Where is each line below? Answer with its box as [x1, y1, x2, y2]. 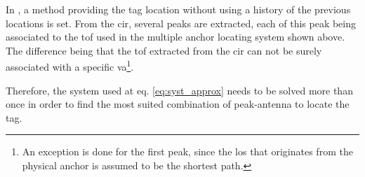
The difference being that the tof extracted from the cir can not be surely [6, 43, 322, 57]
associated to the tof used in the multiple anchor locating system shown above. [6, 29, 345, 44]
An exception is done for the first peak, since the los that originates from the [22, 144, 353, 159]
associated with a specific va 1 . [6, 57, 134, 74]
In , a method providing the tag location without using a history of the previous [6, 2, 351, 16]
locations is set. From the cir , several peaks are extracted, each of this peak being [6, 15, 356, 30]
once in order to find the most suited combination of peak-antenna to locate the [6, 97, 350, 111]
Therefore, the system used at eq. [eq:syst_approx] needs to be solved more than [6, 83, 353, 97]
